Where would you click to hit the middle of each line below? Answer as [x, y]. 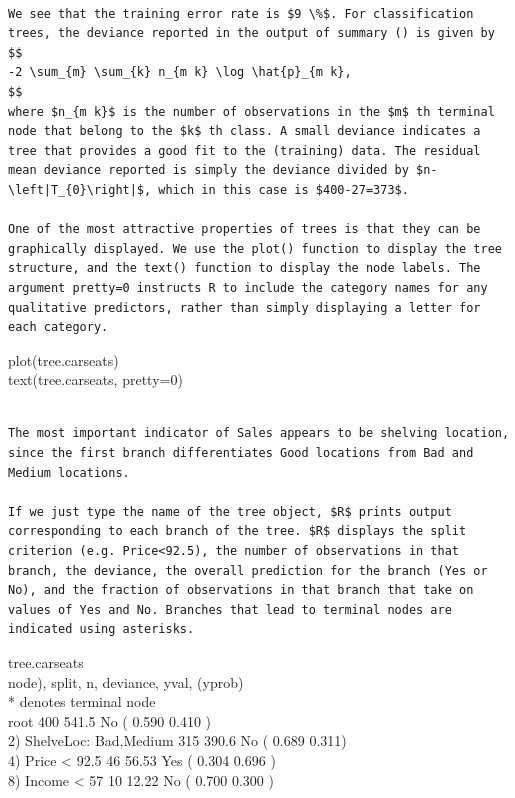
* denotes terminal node [82, 701]
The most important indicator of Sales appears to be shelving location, [259, 433]
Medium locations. [69, 472]
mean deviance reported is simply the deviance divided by [208, 170]
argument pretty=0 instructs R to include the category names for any [248, 287]
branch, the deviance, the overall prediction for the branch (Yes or [248, 570]
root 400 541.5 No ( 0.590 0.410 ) [110, 720]
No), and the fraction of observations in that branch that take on [241, 590]
